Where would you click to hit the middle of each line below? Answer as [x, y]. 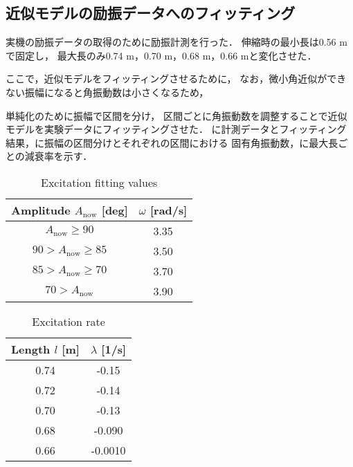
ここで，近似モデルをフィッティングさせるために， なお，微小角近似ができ [176, 79]
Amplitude [41, 210]
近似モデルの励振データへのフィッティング [151, 13]
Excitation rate [69, 321]
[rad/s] [169, 210]
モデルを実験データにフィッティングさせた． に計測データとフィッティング [176, 129]
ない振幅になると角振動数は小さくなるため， [107, 92]
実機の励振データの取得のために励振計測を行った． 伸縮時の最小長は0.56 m [176, 42]
